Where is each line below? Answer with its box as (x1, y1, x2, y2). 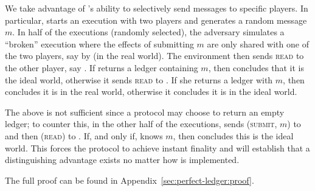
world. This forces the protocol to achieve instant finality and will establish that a (5, 141, 310, 154)
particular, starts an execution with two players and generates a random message (5, 13, 307, 26)
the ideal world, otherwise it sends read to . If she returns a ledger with (5, 73, 273, 86)
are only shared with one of (207, 37, 309, 50)
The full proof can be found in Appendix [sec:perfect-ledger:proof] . (5, 173, 254, 186)
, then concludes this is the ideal (173, 129, 294, 142)
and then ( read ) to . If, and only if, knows (5, 129, 163, 142)
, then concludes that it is (208, 61, 304, 74)
